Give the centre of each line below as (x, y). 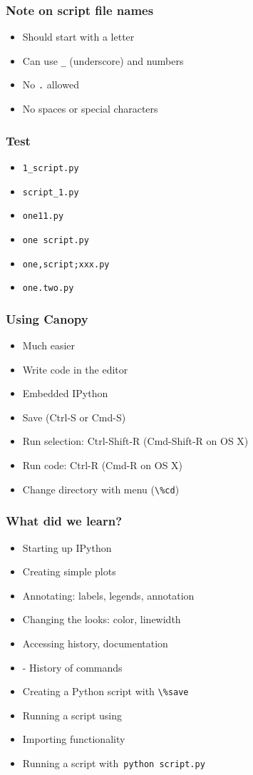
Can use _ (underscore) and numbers (103, 60)
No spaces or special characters (90, 109)
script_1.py (51, 192)
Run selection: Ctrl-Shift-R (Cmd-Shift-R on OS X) (135, 441)
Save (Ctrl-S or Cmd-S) (74, 417)
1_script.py (51, 168)
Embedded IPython (65, 393)
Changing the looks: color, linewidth (102, 619)
